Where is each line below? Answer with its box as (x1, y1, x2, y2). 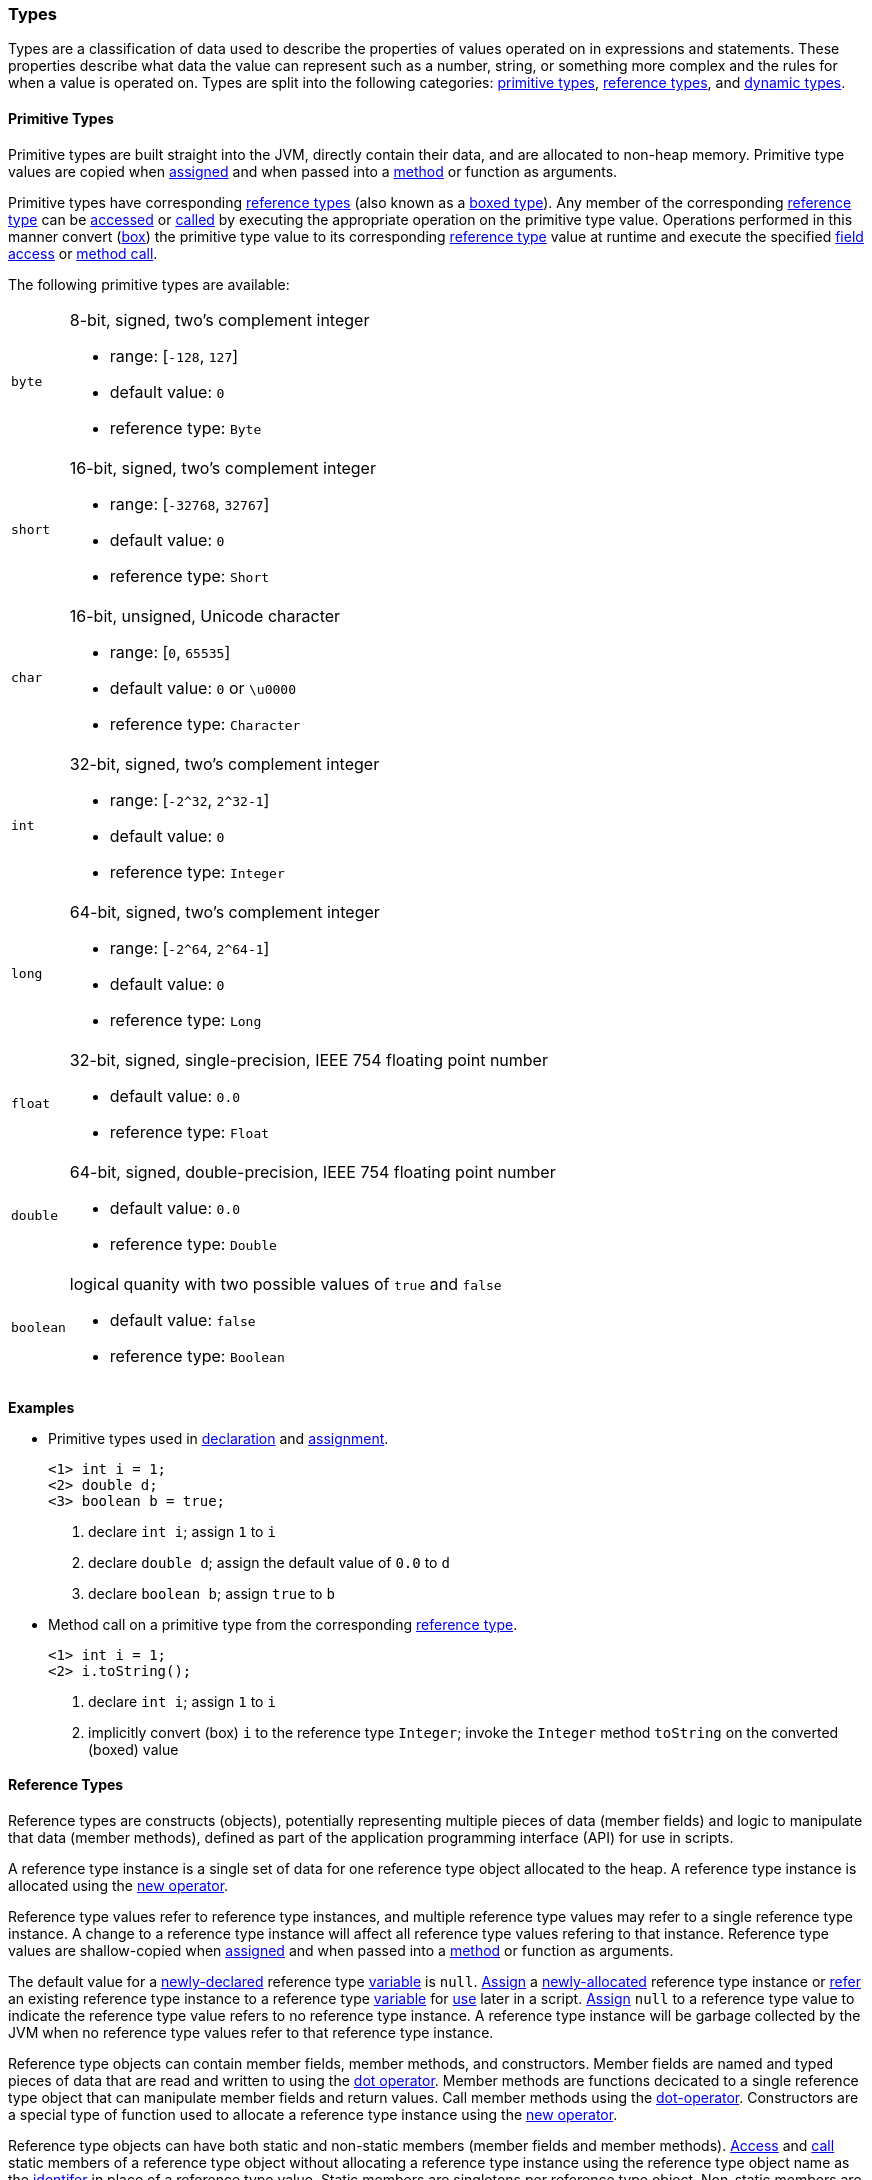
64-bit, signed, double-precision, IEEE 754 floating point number (69, 1161, 556, 1182)
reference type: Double (109, 1233, 277, 1254)
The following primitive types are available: (8, 275, 290, 293)
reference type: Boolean (109, 1345, 285, 1366)
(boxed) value (88, 1740, 179, 1758)
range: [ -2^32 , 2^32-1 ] (109, 789, 270, 810)
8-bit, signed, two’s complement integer (69, 309, 370, 330)
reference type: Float (109, 1121, 270, 1142)
